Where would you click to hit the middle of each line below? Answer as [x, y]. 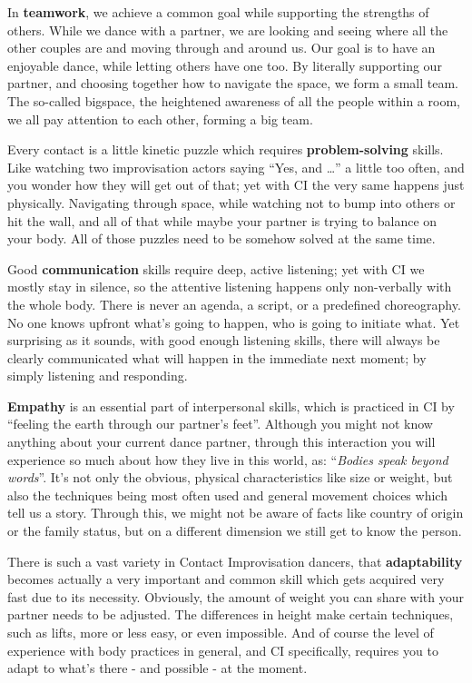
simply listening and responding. [98, 376]
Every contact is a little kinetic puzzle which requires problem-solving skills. [226, 149]
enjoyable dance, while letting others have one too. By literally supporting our [225, 65]
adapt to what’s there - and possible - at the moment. [157, 668]
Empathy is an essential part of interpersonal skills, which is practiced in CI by [231, 406]
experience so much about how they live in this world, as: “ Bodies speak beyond [228, 459]
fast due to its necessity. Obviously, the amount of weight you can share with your [236, 596]
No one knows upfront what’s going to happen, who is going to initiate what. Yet [234, 322]
